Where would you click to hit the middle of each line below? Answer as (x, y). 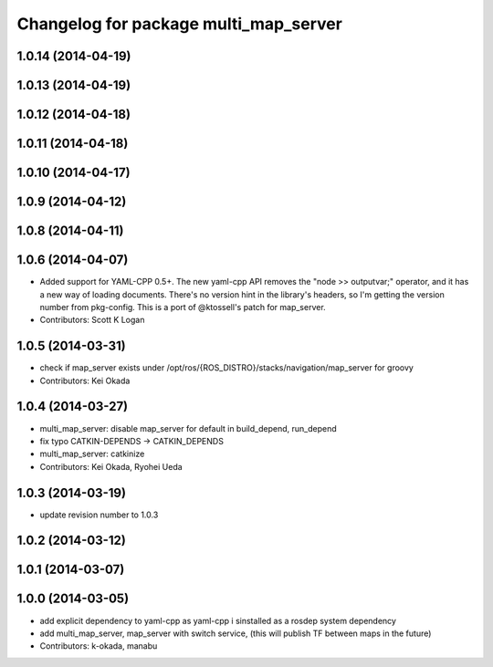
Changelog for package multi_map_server (179, 24)
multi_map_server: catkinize (92, 454)
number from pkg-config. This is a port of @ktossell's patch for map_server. (183, 307)
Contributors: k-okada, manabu (99, 646)
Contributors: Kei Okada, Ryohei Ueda (111, 466)
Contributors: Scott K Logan (92, 320)
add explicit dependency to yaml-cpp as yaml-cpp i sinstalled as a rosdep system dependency (218, 620)
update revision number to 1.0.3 (99, 515)
